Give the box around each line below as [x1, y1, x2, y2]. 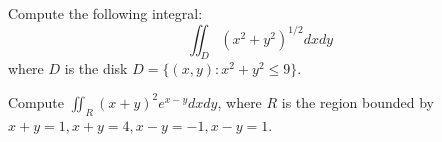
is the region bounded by [281, 91, 434, 112]
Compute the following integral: [8, 3, 203, 23]
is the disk [64, 58, 128, 79]
